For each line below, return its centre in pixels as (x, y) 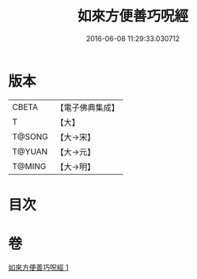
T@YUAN (30, 151)
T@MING (29, 166)
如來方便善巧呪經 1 (38, 267)
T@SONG (30, 137)
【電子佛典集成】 (88, 107)
